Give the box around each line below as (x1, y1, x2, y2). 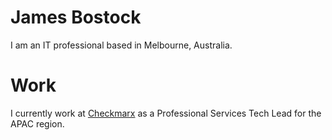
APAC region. (10, 117, 65, 130)
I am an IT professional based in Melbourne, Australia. (10, 39, 233, 51)
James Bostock (10, 6, 142, 29)
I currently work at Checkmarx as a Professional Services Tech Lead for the (10, 107, 322, 119)
